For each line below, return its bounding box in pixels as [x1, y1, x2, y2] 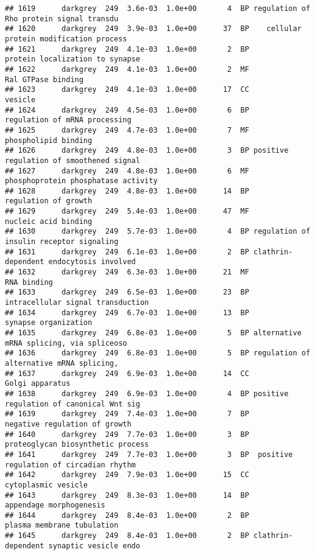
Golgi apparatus [5, 379, 71, 388]
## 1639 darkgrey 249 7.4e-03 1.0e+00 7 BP [5, 410, 249, 419]
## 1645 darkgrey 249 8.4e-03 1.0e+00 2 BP [5, 531, 249, 540]
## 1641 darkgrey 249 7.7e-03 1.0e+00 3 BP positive [5, 450, 293, 459]
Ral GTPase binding [5, 75, 83, 84]
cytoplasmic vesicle [5, 480, 88, 489]
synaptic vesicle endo [48, 541, 140, 550]
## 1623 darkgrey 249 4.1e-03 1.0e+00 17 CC [5, 85, 249, 94]
